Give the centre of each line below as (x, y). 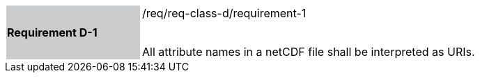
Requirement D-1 (52, 32)
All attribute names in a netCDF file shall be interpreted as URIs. (309, 52)
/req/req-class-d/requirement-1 (224, 13)
